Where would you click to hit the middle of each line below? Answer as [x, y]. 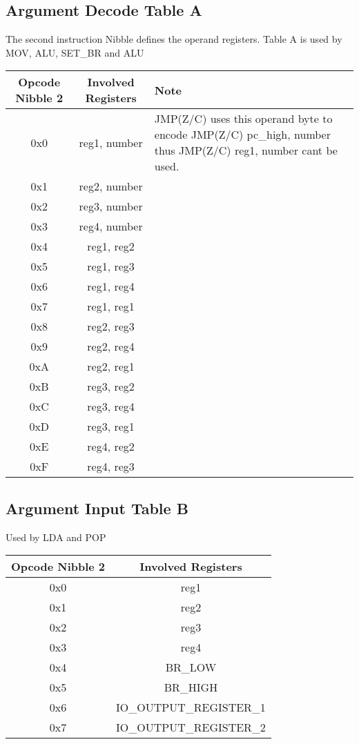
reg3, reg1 [111, 427]
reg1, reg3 [111, 266]
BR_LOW [191, 667]
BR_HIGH [191, 687]
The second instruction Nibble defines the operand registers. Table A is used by [174, 39]
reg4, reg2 [111, 447]
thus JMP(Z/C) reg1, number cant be [246, 150]
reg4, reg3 [111, 467]
